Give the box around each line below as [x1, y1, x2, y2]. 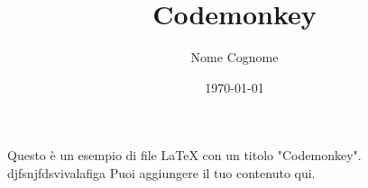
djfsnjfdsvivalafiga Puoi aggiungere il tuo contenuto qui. [7, 163, 316, 182]
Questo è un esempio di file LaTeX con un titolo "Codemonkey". [7, 146, 362, 165]
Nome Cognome [190, 48, 279, 67]
